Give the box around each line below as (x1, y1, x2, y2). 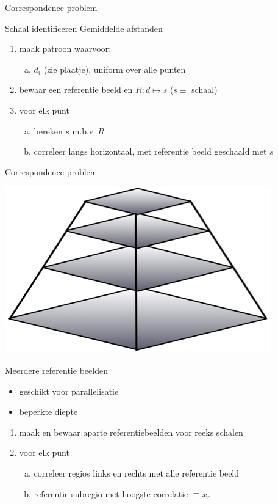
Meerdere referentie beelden (5, 363, 108, 376)
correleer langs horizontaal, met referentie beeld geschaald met (34, 145, 267, 158)
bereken (34, 124, 63, 137)
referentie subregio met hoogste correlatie (34, 487, 188, 500)
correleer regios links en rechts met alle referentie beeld (34, 466, 240, 479)
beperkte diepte (19, 405, 78, 418)
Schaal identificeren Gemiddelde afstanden (5, 21, 163, 34)
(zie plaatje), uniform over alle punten (43, 62, 186, 75)
